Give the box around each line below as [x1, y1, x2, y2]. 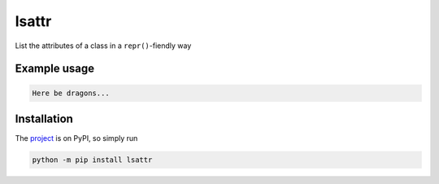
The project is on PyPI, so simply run [15, 134, 138, 143]
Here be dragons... [32, 88, 110, 98]
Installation [15, 112, 73, 125]
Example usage [15, 62, 95, 76]
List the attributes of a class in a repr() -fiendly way [15, 41, 192, 50]
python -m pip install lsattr [32, 156, 153, 164]
